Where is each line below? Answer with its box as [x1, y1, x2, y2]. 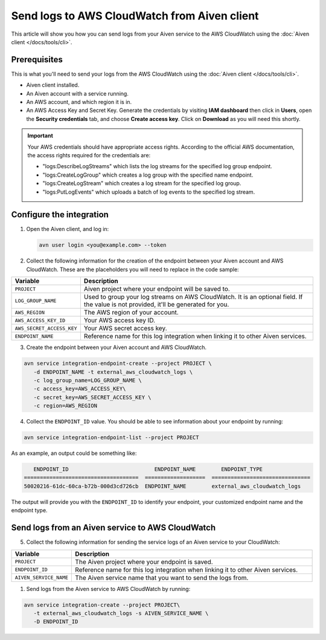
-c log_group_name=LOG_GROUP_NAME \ [33, 377, 142, 384]
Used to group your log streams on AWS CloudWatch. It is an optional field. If [83, 293, 303, 301]
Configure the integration [11, 209, 109, 220]
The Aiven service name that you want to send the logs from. [75, 573, 249, 582]
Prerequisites [11, 54, 63, 65]
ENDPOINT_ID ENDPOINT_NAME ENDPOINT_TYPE [33, 466, 263, 473]
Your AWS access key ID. [83, 316, 156, 325]
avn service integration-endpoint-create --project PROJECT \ [24, 360, 212, 367]
